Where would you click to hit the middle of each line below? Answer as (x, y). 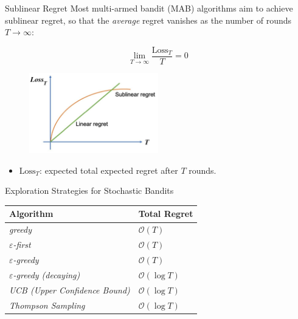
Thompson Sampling (47, 305)
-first (22, 245)
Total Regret (166, 214)
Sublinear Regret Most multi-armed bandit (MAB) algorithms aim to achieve (149, 8)
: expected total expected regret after (109, 170)
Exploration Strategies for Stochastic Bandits (89, 190)
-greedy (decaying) (47, 274)
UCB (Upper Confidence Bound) (70, 290)
